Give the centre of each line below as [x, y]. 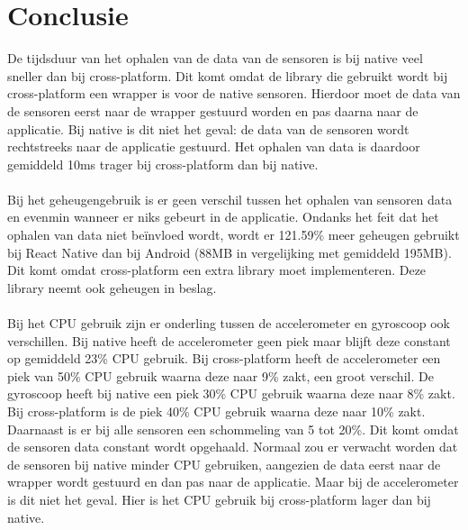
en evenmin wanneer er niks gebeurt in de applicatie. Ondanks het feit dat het [223, 217]
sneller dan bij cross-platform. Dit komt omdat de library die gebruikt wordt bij [228, 75]
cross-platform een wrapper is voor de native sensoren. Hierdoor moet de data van [234, 93]
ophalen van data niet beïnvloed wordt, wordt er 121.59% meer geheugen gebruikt [234, 235]
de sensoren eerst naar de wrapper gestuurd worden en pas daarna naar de [213, 110]
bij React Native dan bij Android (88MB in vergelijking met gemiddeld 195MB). [229, 252]
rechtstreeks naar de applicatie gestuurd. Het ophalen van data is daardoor [214, 146]
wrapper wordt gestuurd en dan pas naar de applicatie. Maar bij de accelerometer [233, 482]
